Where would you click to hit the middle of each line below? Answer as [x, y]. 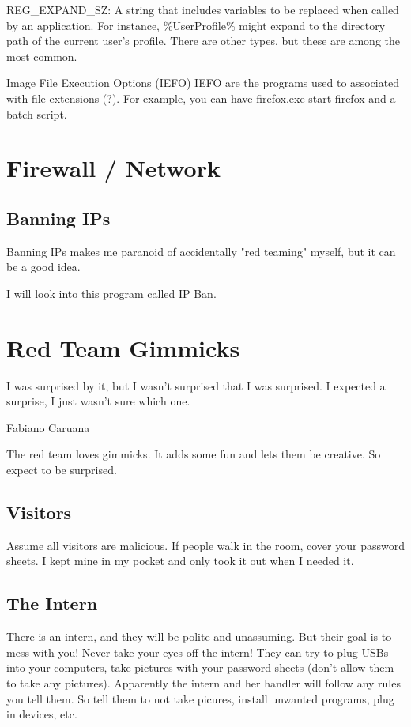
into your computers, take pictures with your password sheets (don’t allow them [200, 667]
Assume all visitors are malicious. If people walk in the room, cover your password [205, 545]
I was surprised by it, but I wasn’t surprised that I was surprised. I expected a [196, 385]
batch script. [37, 113]
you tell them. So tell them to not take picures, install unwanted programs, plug [200, 698]
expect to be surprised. [62, 470]
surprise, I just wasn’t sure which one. [98, 401]
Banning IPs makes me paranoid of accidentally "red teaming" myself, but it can [201, 251]
